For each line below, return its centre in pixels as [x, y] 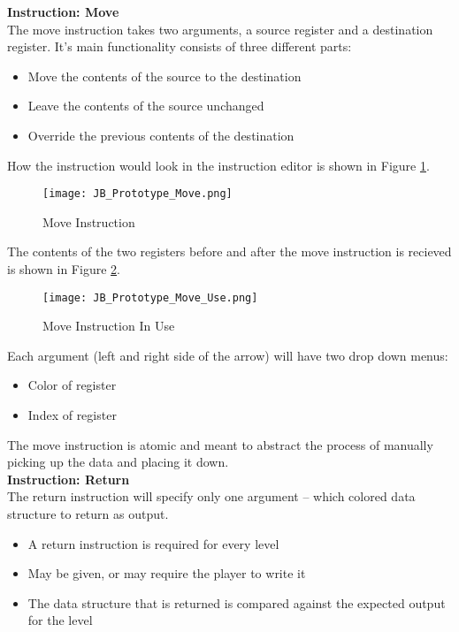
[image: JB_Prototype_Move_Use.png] [150, 297]
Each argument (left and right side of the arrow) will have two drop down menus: [228, 355]
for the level [60, 620]
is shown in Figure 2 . [64, 269]
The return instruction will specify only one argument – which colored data [211, 496]
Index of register [72, 415]
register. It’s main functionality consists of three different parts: [180, 46]
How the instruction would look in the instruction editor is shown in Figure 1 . [218, 165]
